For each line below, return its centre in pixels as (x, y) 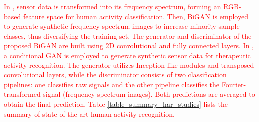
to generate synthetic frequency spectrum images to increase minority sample (122, 26)
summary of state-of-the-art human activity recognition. (89, 113)
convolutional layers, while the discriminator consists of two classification (115, 75)
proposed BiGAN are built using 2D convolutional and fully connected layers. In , (129, 45)
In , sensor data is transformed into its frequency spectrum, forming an (113, 6)
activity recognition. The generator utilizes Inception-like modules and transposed (129, 65)
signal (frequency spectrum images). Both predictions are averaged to (149, 94)
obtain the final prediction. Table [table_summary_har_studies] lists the (116, 103)
